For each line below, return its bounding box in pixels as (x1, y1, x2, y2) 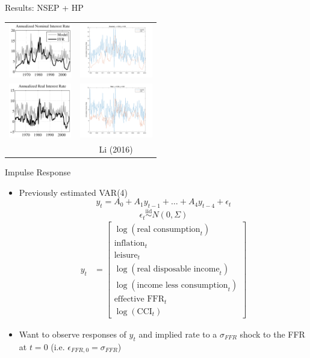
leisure (114, 250, 138, 259)
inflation (114, 239, 145, 248)
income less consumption (137, 281, 228, 290)
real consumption (137, 225, 200, 234)
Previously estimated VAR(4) (19, 186, 128, 198)
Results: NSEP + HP (5, 1, 84, 13)
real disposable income (137, 265, 220, 274)
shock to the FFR (240, 327, 305, 340)
